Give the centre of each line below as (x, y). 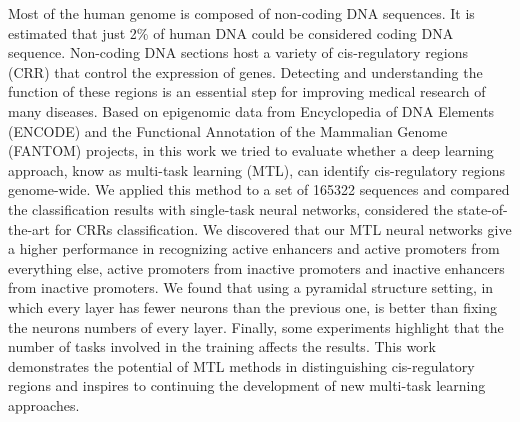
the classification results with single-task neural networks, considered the (230, 208)
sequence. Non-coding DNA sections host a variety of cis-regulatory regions (238, 52)
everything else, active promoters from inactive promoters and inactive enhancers (256, 267)
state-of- (482, 208)
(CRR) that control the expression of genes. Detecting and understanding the (245, 71)
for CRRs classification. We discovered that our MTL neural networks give (283, 228)
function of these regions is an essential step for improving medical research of (247, 91)
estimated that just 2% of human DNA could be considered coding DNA (231, 32)
